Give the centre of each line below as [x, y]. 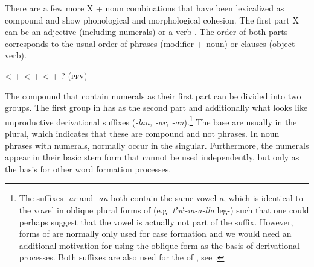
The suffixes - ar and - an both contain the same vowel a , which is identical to [161, 198]
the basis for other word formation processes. [88, 168]
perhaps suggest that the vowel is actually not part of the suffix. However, [156, 221]
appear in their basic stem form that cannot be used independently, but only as [152, 157]
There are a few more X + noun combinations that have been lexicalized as [145, 8]
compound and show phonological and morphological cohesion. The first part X [152, 20]
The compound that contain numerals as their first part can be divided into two [153, 96]
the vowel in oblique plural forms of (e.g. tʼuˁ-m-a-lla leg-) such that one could [164, 209]
